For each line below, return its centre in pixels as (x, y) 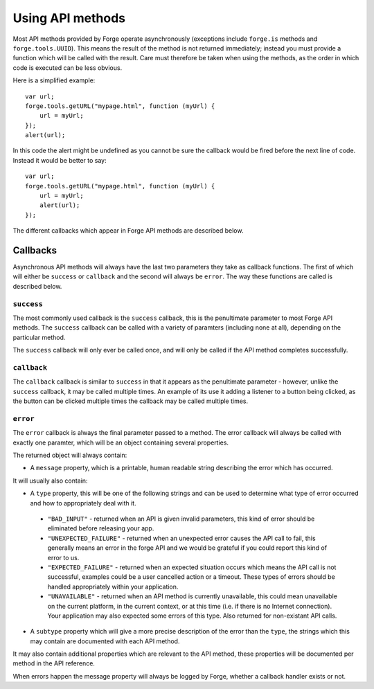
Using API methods (69, 18)
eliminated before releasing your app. (101, 528)
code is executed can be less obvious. (68, 68)
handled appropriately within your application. (113, 587)
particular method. (39, 337)
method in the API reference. (54, 663)
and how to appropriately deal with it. (83, 503)
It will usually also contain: (50, 481)
